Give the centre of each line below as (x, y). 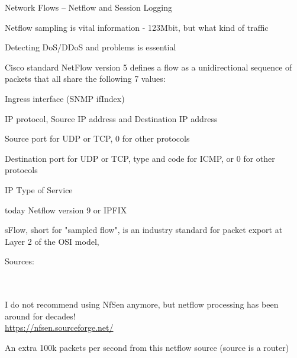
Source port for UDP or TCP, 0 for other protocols (97, 138)
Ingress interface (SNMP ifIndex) (65, 98)
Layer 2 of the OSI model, (52, 241)
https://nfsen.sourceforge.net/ (59, 327)
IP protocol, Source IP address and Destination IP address (111, 118)
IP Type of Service (39, 189)
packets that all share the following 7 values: (85, 79)
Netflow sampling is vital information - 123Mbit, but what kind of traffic (137, 27)
